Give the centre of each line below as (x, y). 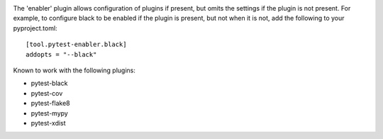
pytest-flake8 (50, 104)
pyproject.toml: (35, 28)
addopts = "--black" (61, 54)
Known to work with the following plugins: (74, 70)
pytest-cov (47, 93)
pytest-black (49, 83)
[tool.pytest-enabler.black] (76, 45)
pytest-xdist (49, 123)
